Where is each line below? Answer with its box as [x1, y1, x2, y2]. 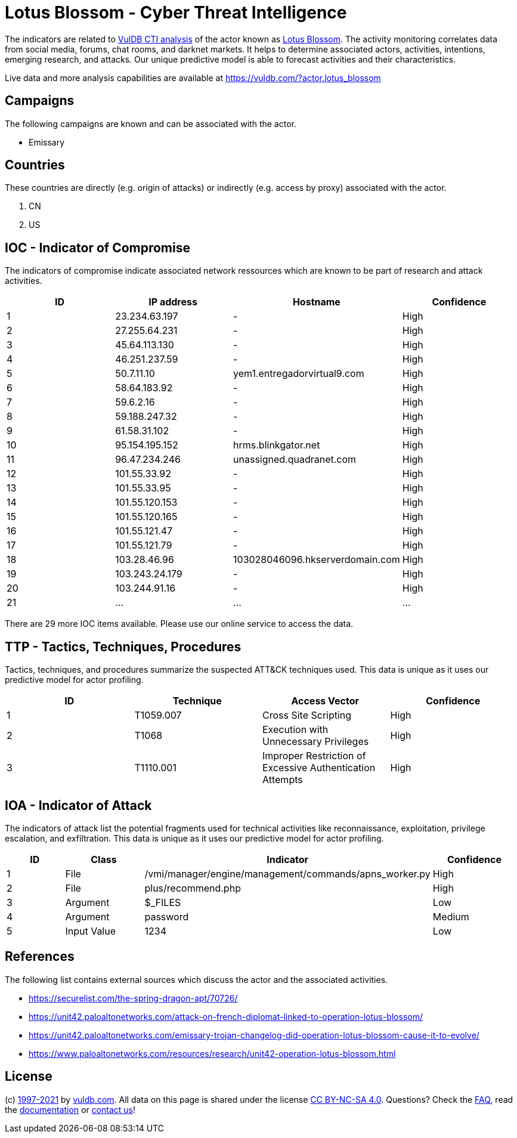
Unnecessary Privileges [262, 735, 369, 748]
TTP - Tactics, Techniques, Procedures [5, 639, 242, 654]
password [144, 910, 189, 923]
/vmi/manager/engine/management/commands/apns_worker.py [144, 867, 431, 880]
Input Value [65, 924, 116, 937]
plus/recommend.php [144, 882, 241, 894]
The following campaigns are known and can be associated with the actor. [5, 118, 296, 129]
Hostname [292, 296, 340, 308]
